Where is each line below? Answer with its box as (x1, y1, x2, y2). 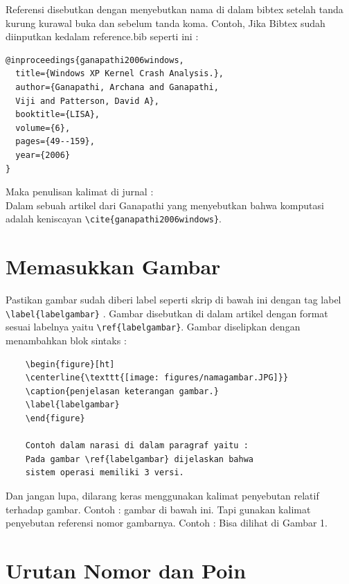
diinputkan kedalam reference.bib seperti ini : (6, 29, 199, 44)
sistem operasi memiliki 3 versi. (25, 468, 184, 478)
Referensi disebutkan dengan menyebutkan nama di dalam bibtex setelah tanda (6, 2, 343, 16)
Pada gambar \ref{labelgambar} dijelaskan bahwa (25, 454, 253, 464)
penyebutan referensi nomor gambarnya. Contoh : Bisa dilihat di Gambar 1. (6, 515, 328, 530)
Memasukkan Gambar (6, 252, 221, 281)
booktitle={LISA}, (15, 109, 100, 120)
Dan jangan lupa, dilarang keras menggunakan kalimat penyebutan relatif (6, 488, 319, 502)
